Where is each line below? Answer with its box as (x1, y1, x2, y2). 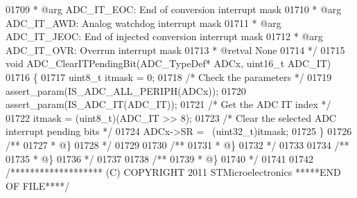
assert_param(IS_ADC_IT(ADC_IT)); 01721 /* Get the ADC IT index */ (6, 97, 331, 111)
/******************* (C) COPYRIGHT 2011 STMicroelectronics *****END (6, 165, 341, 179)
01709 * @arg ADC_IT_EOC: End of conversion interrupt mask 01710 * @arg (6, 2, 342, 16)
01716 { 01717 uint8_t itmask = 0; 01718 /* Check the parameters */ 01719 (6, 69, 332, 84)
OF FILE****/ (6, 178, 70, 192)
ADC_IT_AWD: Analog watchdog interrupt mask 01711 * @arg (6, 15, 281, 30)
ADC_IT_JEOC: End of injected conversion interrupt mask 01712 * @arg (6, 29, 323, 44)
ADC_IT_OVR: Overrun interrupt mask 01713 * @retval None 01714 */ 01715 (6, 42, 345, 57)
